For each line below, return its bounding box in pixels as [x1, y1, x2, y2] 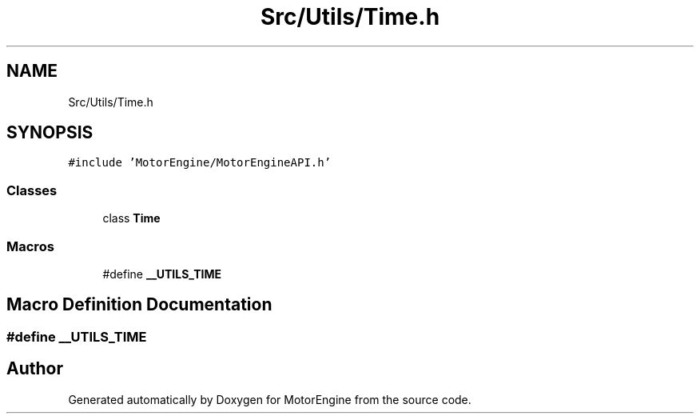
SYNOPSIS [6, 122, 93, 143]
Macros [6, 238, 54, 254]
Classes [6, 182, 58, 198]
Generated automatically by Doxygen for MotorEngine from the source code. [68, 392, 471, 406]
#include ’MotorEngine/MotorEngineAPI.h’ [68, 156, 332, 170]
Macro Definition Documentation [6, 294, 272, 315]
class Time [102, 211, 161, 226]
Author [6, 358, 63, 379]
